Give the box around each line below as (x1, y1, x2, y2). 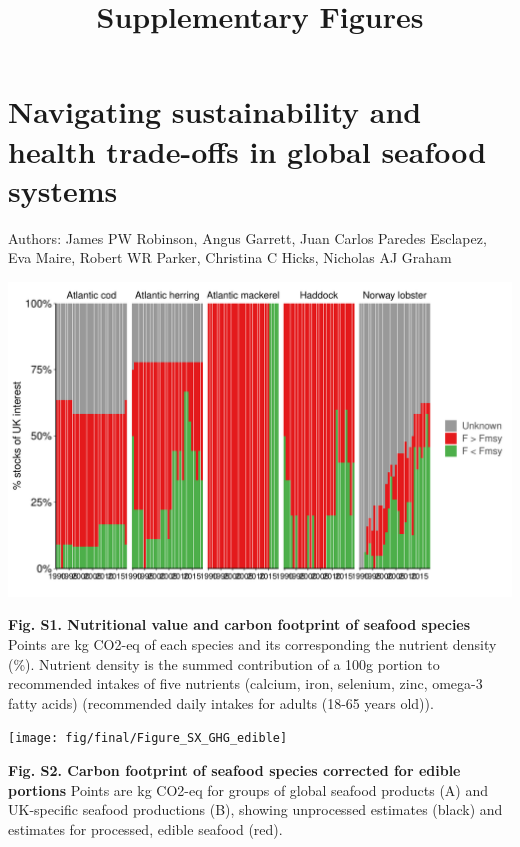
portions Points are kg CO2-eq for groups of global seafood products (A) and (8, 779, 489, 800)
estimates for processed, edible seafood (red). (8, 818, 283, 839)
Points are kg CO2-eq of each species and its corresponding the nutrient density (8, 634, 497, 655)
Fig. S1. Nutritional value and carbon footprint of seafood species (8, 614, 471, 635)
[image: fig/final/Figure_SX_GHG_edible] (8, 731, 288, 746)
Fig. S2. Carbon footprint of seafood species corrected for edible (8, 760, 461, 781)
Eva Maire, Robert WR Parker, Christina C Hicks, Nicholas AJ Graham (8, 247, 452, 268)
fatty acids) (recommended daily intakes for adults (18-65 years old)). (8, 692, 434, 713)
